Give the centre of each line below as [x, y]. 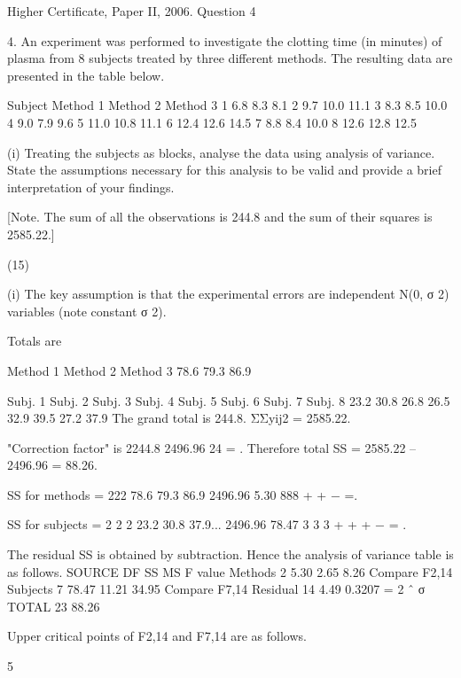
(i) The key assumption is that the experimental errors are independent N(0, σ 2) [228, 294]
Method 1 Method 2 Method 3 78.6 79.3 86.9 [129, 370]
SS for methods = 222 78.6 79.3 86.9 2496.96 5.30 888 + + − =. [183, 494]
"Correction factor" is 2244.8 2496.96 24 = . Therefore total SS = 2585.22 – [212, 447]
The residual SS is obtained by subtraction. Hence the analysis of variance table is [230, 554]
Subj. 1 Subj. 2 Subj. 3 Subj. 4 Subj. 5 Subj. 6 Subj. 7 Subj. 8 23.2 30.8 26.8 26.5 [229, 400]
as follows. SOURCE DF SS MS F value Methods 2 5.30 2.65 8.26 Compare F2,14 [230, 571]
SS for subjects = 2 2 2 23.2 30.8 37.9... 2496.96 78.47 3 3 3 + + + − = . [207, 524]
